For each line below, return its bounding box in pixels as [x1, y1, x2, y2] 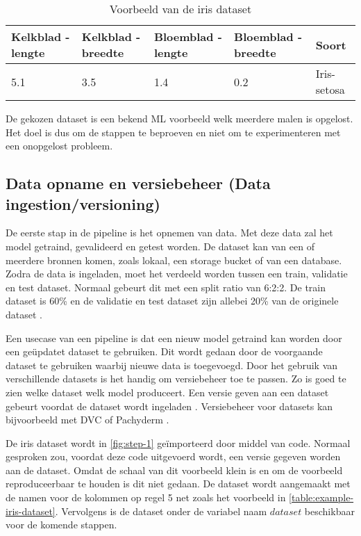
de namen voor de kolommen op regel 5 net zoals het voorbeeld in [6, 490, 286, 505]
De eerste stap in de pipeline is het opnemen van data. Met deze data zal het [6, 225, 333, 240]
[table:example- [289, 490, 354, 505]
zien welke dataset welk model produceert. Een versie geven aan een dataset [6, 384, 329, 399]
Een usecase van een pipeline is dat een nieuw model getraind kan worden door [6, 330, 342, 345]
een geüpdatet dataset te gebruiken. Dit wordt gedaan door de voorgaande [6, 344, 323, 359]
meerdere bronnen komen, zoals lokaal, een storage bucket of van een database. [6, 252, 342, 267]
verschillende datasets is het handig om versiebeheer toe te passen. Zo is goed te [6, 371, 346, 386]
